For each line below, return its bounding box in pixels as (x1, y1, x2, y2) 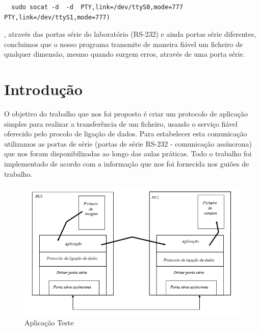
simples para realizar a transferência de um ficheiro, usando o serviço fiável (4, 118, 238, 129)
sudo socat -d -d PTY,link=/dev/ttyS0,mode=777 (11, 4, 183, 11)
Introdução (4, 79, 83, 100)
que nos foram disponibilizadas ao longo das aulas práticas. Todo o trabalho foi (4, 148, 252, 159)
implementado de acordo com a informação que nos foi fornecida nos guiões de (4, 158, 249, 169)
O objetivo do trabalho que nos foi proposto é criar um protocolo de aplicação (4, 108, 248, 119)
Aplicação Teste (24, 317, 74, 328)
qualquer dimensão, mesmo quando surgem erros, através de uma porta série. (4, 49, 245, 59)
